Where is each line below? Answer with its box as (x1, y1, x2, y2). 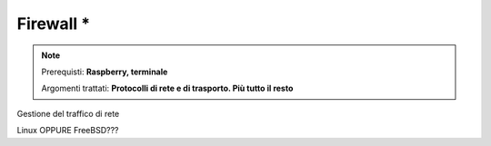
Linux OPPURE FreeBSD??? (16, 125, 119, 136)
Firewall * (16, 14, 91, 34)
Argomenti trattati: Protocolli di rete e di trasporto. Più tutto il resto (41, 83, 294, 94)
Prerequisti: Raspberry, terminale (41, 66, 168, 77)
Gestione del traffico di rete (16, 108, 120, 119)
